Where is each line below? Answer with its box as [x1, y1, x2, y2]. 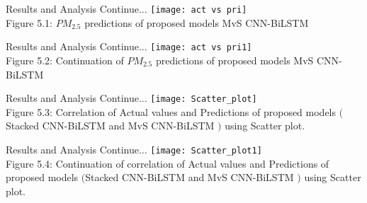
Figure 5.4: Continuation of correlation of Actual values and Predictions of [6, 156, 329, 170]
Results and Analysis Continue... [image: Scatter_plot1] [6, 141, 262, 156]
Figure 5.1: [6, 15, 52, 30]
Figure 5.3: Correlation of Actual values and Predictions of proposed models [6, 104, 337, 119]
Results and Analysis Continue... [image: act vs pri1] [6, 39, 252, 54]
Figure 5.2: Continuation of [6, 52, 124, 67]
